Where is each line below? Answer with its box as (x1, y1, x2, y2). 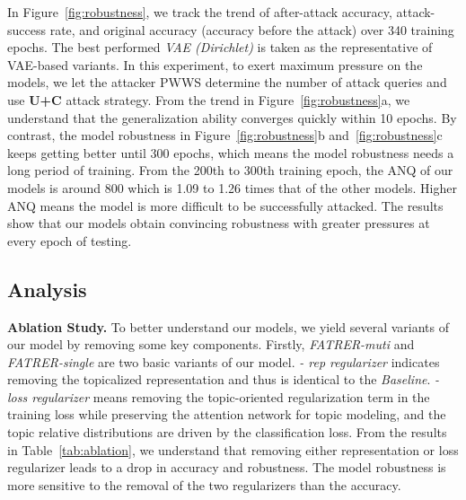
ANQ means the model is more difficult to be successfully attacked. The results (7, 196, 444, 215)
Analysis (7, 275, 87, 303)
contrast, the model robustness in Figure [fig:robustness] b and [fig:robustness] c (7, 126, 443, 145)
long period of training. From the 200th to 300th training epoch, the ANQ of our (7, 161, 453, 180)
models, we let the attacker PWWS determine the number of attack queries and (7, 73, 447, 92)
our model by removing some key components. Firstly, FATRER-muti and (7, 335, 415, 354)
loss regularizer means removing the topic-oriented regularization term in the (7, 387, 430, 406)
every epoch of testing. (7, 231, 132, 250)
